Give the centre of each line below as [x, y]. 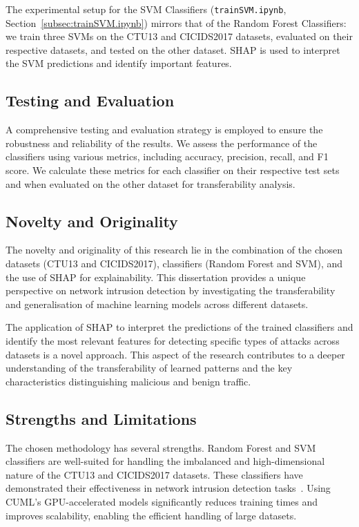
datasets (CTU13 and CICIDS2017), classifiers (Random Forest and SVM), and [174, 263]
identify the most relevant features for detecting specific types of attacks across [173, 340]
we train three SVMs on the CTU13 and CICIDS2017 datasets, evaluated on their [179, 36]
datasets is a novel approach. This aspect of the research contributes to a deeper [175, 354]
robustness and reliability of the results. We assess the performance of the [162, 143]
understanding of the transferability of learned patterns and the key [149, 368]
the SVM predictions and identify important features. [119, 63]
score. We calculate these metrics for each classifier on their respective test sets [173, 170]
